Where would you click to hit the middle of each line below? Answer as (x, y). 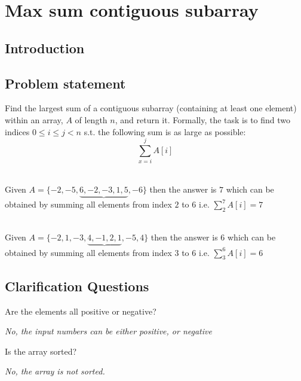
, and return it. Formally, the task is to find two (203, 119)
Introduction (45, 48)
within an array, (34, 119)
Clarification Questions (77, 286)
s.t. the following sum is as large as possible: (165, 131)
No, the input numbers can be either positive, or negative (108, 331)
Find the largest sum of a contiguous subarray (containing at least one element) (151, 108)
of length (91, 119)
